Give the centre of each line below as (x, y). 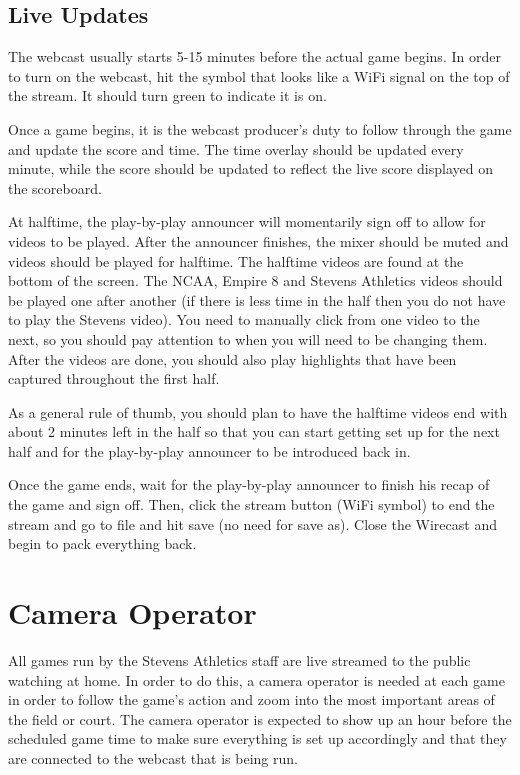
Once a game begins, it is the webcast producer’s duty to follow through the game (260, 128)
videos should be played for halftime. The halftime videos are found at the (236, 260)
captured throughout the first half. (114, 378)
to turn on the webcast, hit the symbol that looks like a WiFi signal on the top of (259, 75)
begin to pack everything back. (102, 543)
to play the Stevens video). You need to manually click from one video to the (244, 319)
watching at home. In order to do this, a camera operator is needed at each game (256, 679)
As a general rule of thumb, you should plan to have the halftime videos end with (258, 411)
